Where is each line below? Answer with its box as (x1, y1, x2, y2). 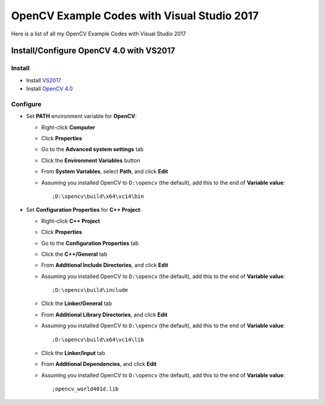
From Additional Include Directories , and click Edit (41, 262, 169, 269)
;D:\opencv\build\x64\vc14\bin (52, 193, 144, 200)
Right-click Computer (41, 123, 96, 131)
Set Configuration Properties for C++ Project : (26, 206, 142, 214)
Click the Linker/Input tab (41, 350, 105, 357)
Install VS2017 (26, 76, 61, 84)
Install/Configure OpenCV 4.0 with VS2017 (11, 46, 176, 56)
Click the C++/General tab (41, 250, 108, 258)
